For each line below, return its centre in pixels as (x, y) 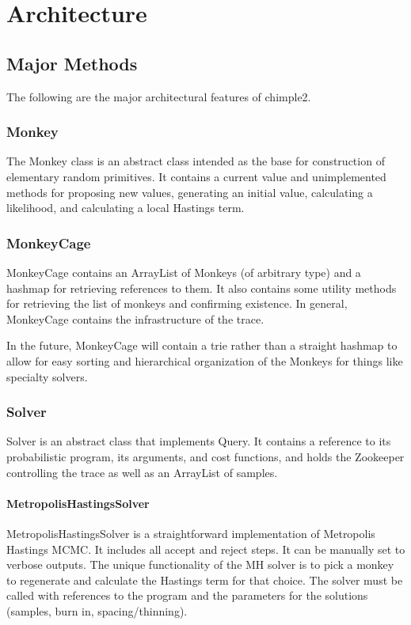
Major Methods (72, 63)
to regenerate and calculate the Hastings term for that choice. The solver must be (205, 580)
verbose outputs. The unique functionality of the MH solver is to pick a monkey (200, 564)
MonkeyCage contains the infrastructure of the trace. (135, 318)
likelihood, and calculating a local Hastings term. (126, 208)
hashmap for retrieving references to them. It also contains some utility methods (202, 288)
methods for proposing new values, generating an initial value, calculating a (190, 192)
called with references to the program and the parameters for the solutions (187, 595)
